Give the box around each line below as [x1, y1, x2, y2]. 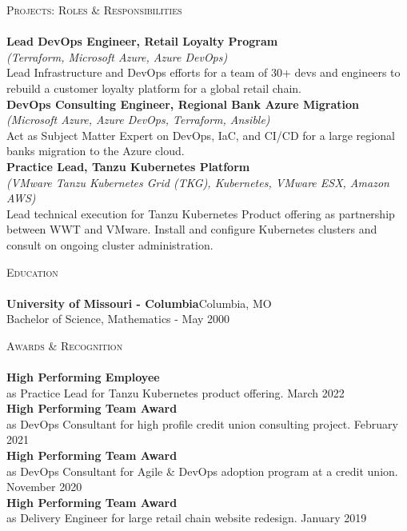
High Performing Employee [6, 369, 160, 385]
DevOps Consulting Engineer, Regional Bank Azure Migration [6, 95, 360, 112]
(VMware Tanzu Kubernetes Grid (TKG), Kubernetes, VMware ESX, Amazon [6, 174, 389, 190]
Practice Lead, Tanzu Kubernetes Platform [6, 158, 250, 174]
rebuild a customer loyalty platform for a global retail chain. [6, 79, 301, 96]
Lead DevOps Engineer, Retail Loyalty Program [6, 33, 278, 50]
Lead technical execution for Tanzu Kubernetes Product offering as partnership [6, 205, 395, 222]
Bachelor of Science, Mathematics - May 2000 [6, 310, 230, 327]
